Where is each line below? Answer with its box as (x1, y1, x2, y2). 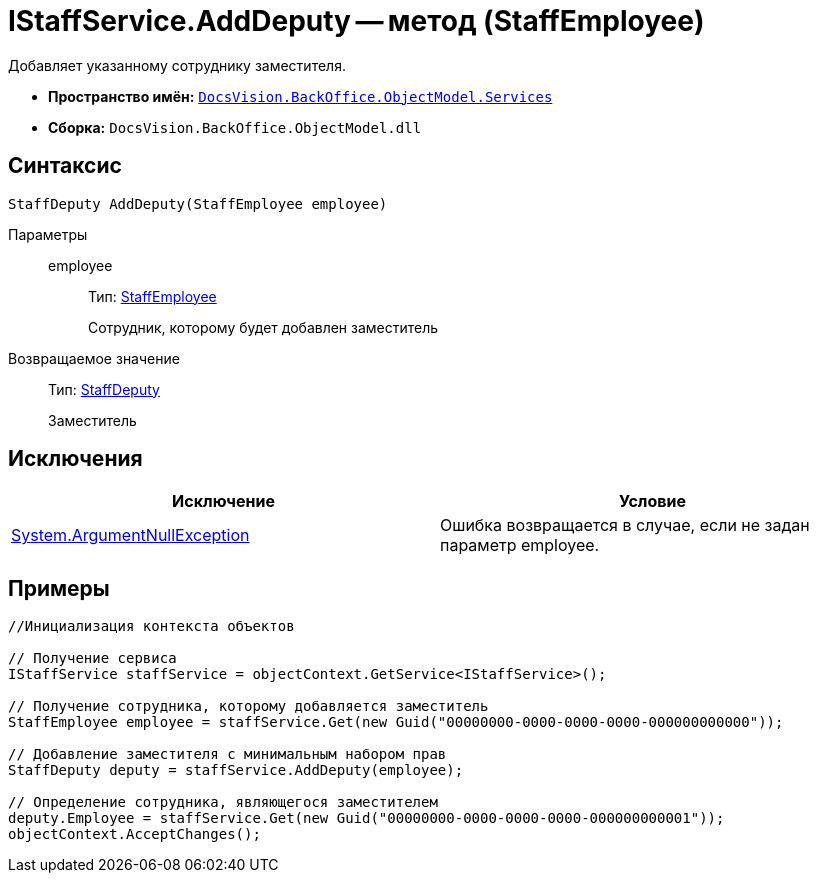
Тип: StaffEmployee (88, 287, 217, 305)
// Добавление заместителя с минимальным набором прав (8, 746, 447, 763)
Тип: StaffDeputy (48, 380, 160, 398)
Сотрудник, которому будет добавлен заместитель (88, 318, 439, 336)
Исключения (8, 446, 143, 472)
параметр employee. (440, 535, 600, 556)
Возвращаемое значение (8, 349, 180, 367)
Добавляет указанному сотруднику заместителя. (8, 56, 346, 74)
